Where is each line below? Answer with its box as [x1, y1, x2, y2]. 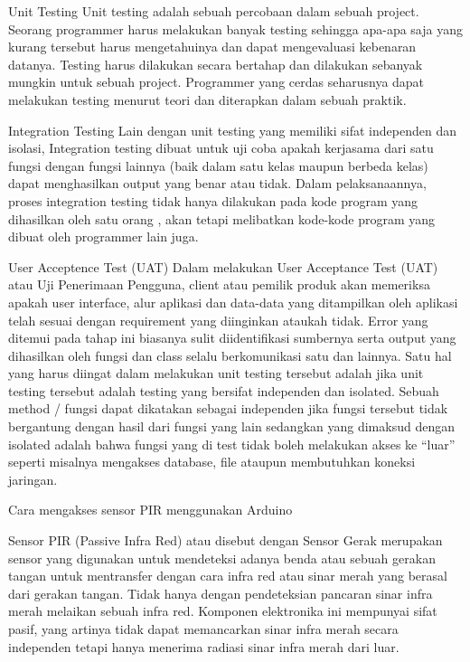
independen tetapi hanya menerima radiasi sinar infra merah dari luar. [8, 637, 399, 656]
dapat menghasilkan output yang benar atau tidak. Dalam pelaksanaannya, [8, 174, 427, 193]
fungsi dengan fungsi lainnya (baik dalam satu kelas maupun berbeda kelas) [8, 156, 428, 175]
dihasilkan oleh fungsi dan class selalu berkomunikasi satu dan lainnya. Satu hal [8, 345, 452, 364]
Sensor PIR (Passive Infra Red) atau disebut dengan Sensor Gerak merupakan [8, 531, 443, 550]
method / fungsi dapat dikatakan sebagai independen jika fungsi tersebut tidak [8, 399, 448, 418]
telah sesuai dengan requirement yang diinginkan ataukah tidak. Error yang [8, 310, 428, 329]
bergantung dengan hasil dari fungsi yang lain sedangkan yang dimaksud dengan [8, 417, 455, 436]
